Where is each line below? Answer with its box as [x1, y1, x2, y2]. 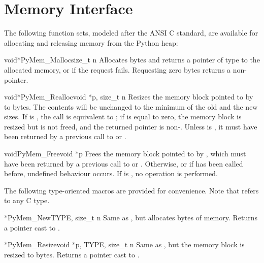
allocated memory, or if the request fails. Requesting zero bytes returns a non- [4, 64, 247, 75]
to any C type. [4, 195, 50, 206]
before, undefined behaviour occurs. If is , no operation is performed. [4, 168, 218, 179]
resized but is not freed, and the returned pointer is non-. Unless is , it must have [4, 121, 257, 131]
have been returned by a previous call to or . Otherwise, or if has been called [4, 158, 243, 169]
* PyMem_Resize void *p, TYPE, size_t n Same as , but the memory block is [4, 239, 245, 250]
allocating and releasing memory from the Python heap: [4, 37, 178, 48]
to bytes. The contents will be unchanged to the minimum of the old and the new [4, 101, 258, 112]
